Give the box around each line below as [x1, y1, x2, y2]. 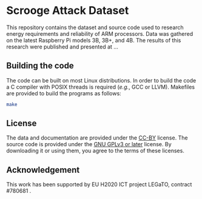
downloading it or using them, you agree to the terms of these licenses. [6, 147, 185, 155]
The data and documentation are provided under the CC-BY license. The [6, 134, 188, 141]
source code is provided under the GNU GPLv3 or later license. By [6, 141, 172, 148]
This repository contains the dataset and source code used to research [6, 24, 184, 31]
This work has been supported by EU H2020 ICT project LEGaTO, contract [6, 181, 192, 188]
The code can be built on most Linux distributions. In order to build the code [6, 76, 197, 84]
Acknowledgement [6, 164, 80, 175]
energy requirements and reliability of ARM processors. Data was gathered [6, 30, 194, 37]
